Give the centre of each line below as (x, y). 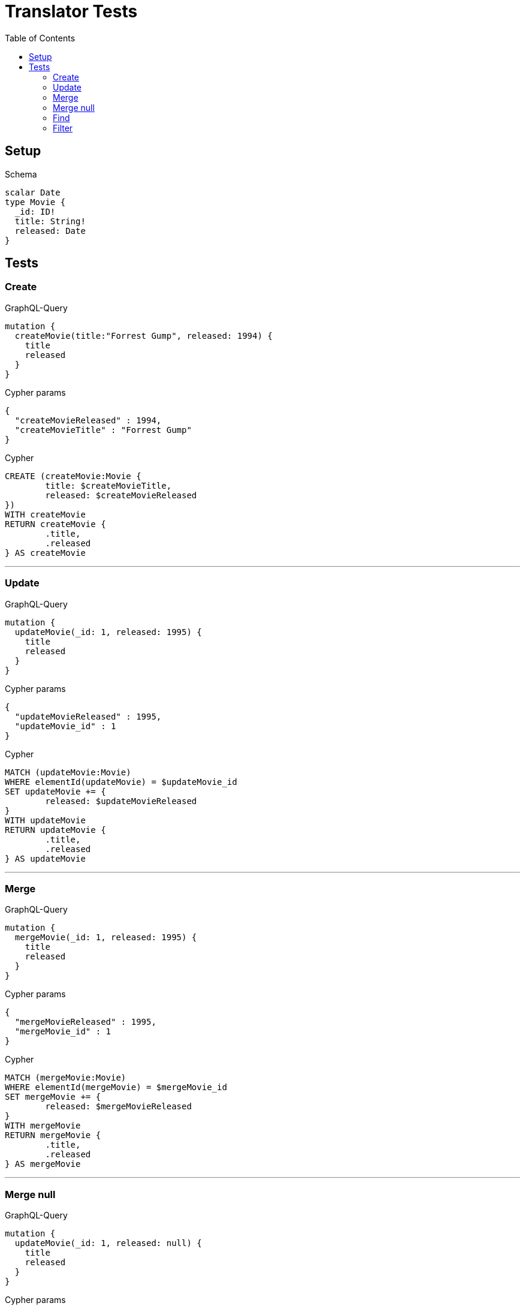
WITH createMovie (45, 514)
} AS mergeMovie (43, 1164)
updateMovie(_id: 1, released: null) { (108, 1243)
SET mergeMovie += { (53, 1097)
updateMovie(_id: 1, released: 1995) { (108, 632)
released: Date (50, 231)
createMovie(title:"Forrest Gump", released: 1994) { (144, 335)
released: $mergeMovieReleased (118, 1107)
